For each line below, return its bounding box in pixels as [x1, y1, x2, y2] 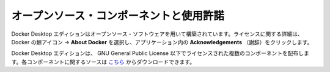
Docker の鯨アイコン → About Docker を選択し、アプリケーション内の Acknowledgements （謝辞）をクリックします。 [11, 38, 313, 45]
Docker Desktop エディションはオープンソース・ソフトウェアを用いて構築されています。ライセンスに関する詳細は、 [11, 30, 303, 38]
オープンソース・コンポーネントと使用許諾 [11, 9, 224, 22]
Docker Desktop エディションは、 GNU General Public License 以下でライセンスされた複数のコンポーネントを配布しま [11, 50, 310, 57]
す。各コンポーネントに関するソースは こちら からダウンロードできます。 [11, 58, 196, 65]
